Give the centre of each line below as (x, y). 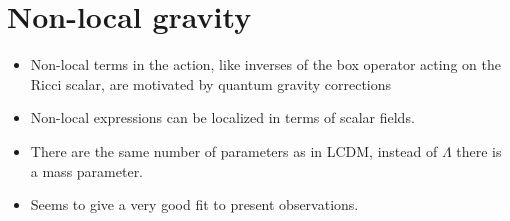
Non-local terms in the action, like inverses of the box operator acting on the (265, 64)
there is (479, 150)
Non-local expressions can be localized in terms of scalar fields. (222, 117)
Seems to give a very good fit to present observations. (194, 204)
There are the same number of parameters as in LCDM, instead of (234, 150)
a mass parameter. (87, 170)
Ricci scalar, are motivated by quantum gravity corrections (211, 83)
